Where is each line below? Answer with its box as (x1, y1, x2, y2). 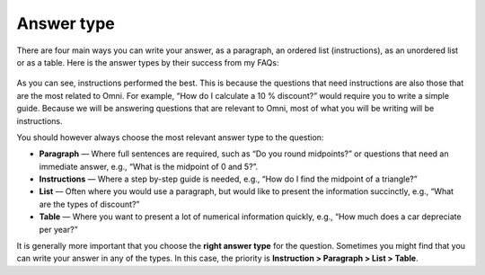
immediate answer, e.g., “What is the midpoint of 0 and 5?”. (39, 161, 259, 172)
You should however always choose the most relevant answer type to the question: (16, 131, 324, 143)
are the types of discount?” (39, 199, 140, 209)
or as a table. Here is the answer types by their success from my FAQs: (16, 57, 279, 67)
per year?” (39, 224, 78, 235)
